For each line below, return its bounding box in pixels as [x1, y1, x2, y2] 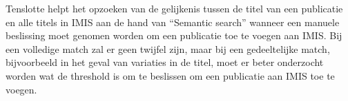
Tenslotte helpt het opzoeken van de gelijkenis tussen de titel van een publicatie [6, 1, 343, 15]
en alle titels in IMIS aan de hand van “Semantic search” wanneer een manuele [6, 14, 340, 29]
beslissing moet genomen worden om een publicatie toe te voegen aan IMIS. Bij [6, 28, 342, 43]
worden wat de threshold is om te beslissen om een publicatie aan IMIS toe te [6, 68, 335, 82]
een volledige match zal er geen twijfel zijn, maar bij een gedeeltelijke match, [6, 41, 330, 56]
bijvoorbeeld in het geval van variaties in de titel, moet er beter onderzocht [6, 55, 324, 69]
